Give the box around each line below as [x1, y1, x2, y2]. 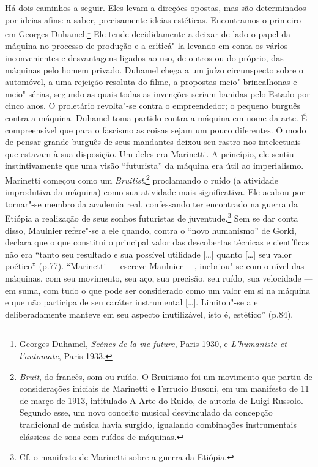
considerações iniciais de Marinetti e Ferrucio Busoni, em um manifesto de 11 [19, 382, 309, 395]
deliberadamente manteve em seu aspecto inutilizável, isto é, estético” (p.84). [5, 307, 294, 320]
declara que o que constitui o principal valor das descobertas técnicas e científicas [5, 236, 309, 248]
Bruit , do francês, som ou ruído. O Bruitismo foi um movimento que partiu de [19, 370, 312, 383]
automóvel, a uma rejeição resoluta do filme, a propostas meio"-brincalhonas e [5, 75, 297, 88]
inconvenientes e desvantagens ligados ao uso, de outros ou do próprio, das [5, 51, 284, 64]
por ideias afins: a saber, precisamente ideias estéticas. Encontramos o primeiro [5, 13, 301, 26]
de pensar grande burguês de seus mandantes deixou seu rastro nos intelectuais [5, 135, 301, 148]
